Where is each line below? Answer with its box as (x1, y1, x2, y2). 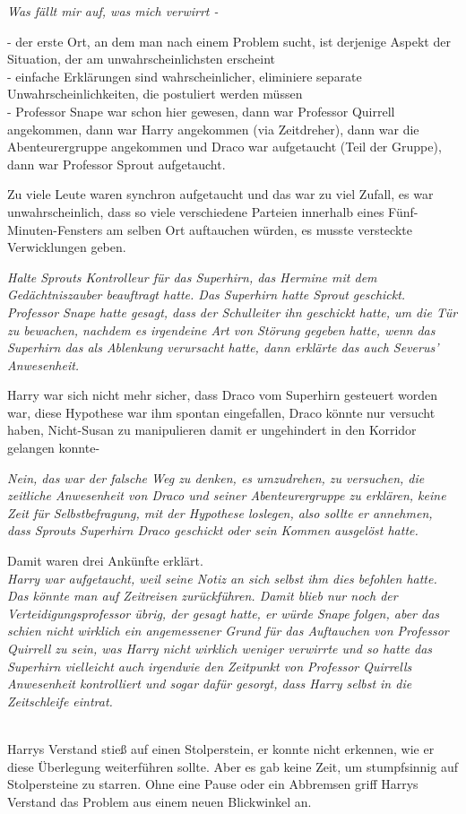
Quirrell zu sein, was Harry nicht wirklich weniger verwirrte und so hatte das (7, 639, 433, 657)
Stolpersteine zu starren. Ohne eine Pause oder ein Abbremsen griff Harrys (7, 775, 419, 793)
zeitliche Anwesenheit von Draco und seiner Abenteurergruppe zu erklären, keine (7, 486, 446, 505)
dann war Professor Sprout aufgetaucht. (7, 154, 226, 173)
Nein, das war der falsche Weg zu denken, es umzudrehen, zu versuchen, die (7, 468, 425, 487)
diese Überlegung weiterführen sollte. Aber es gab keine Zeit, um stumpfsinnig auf (7, 757, 458, 775)
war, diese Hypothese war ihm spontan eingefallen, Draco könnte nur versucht (7, 403, 436, 421)
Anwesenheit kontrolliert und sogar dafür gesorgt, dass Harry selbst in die (7, 674, 412, 693)
